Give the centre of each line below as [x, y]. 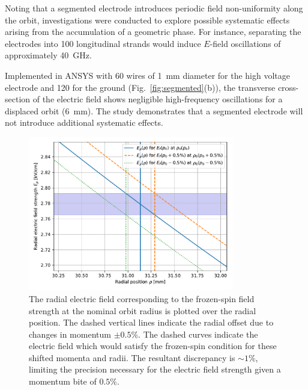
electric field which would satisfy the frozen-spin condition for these [153, 346]
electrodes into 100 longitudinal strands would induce [103, 43]
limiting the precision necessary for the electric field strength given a [155, 369]
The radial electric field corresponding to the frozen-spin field [142, 298]
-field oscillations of [245, 43]
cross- [288, 87]
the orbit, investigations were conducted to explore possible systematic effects [147, 20]
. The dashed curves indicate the [198, 334]
